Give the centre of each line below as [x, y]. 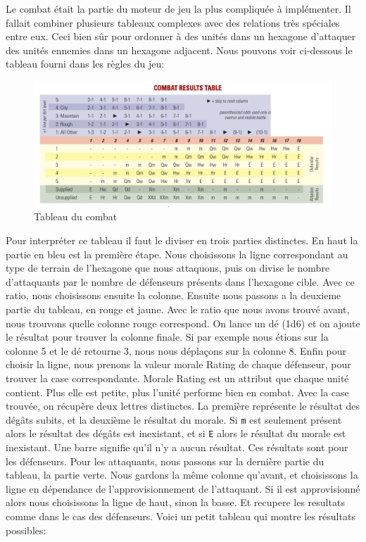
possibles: [26, 530]
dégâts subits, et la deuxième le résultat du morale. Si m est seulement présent [174, 419]
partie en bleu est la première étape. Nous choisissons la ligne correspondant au [177, 254]
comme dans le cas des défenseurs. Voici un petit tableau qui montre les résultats [181, 516]
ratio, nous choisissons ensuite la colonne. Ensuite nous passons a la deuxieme [173, 295]
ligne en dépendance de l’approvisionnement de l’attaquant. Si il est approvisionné [183, 488]
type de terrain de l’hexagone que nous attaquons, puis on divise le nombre [168, 268]
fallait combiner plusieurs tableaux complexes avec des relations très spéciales [173, 22]
